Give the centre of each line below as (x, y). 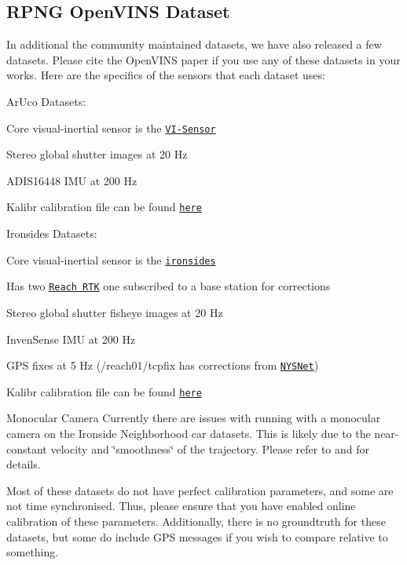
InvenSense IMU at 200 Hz (71, 339)
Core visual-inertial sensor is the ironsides (111, 259)
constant (27, 448)
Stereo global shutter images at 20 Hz (97, 154)
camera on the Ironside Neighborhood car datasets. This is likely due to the (189, 434)
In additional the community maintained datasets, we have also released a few (194, 44)
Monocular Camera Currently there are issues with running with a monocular (194, 418)
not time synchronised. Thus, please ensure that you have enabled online (181, 506)
